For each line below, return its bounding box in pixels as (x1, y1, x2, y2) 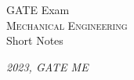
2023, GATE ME (6, 58, 89, 75)
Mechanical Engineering (6, 16, 128, 33)
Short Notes (6, 32, 63, 49)
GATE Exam (6, 2, 70, 17)
